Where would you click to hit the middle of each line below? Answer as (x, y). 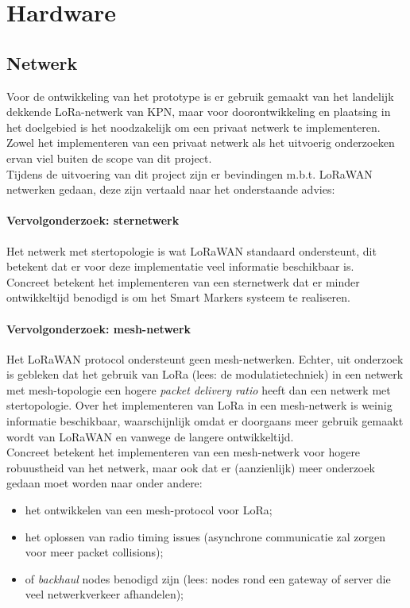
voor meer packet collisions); (94, 552)
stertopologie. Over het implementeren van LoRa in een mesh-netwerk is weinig (199, 405)
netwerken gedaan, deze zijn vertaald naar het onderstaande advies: (171, 189)
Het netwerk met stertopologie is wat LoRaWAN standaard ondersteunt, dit (191, 250)
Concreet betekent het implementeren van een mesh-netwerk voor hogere (184, 452)
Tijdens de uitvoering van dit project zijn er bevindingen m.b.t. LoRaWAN (190, 173)
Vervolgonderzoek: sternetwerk (93, 220)
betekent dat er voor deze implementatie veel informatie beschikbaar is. (180, 266)
